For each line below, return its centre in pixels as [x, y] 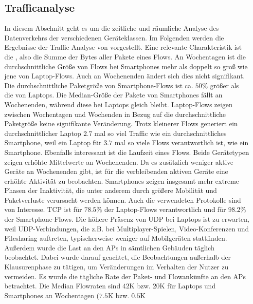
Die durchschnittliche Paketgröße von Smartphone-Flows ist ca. [99, 85]
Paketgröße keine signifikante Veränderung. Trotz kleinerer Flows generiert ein [121, 123]
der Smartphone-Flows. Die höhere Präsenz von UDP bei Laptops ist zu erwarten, [127, 219]
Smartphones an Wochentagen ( [52, 295]
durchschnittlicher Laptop [43, 133]
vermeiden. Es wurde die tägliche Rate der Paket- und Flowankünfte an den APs [125, 276]
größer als [225, 85]
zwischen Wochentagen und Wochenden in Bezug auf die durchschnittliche [115, 114]
